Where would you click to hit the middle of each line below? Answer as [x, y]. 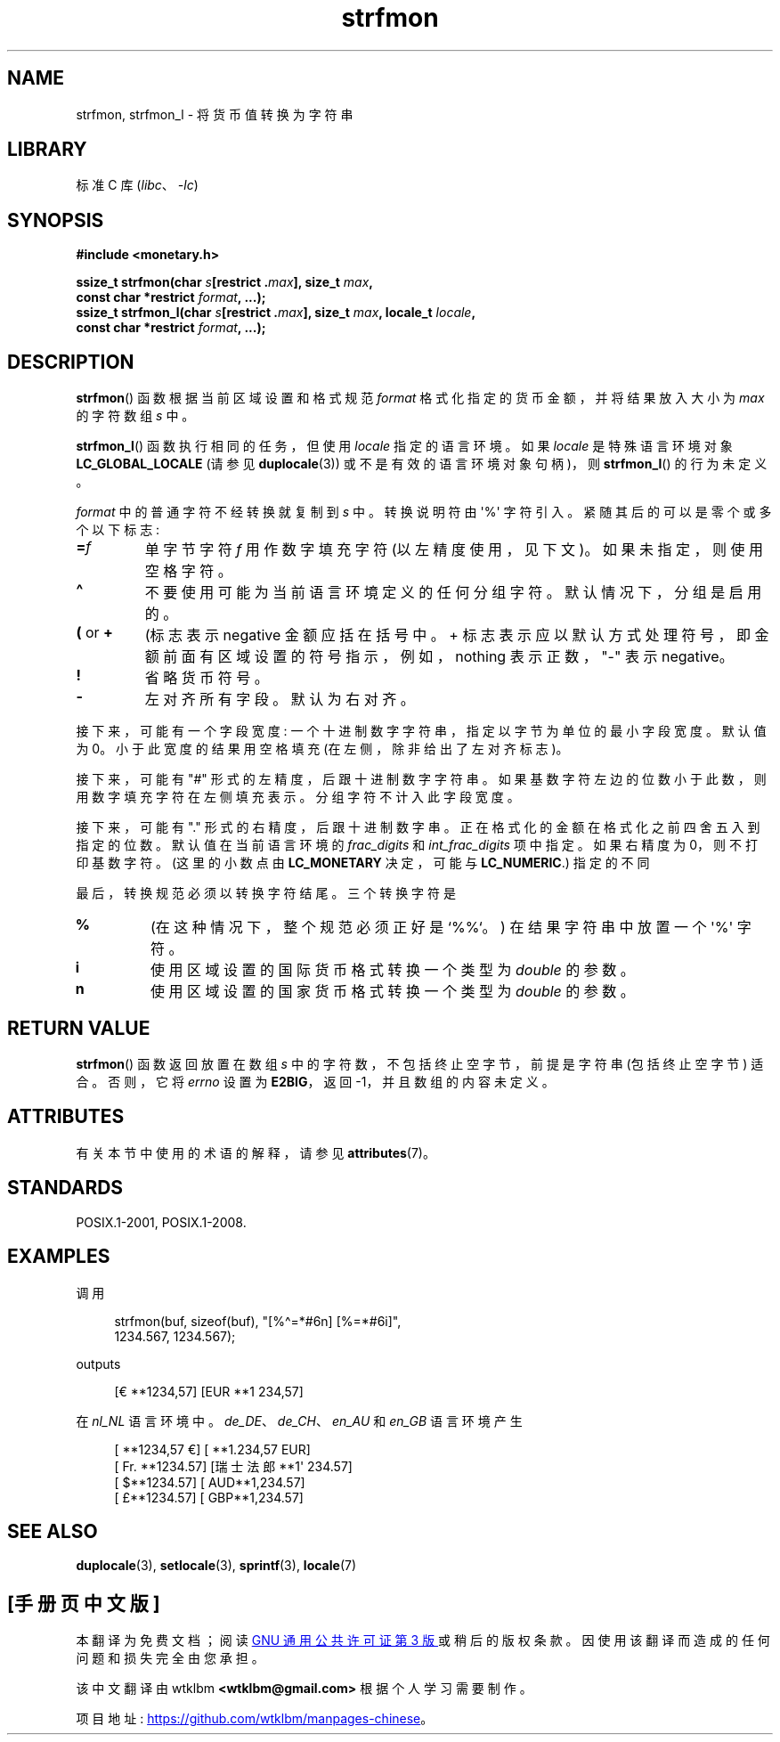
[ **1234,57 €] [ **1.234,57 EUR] [212, 1449]
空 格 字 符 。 [188, 571]
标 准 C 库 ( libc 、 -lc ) [137, 185]
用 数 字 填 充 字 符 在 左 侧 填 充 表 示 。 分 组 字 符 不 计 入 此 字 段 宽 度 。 [298, 797]
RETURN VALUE [79, 1028]
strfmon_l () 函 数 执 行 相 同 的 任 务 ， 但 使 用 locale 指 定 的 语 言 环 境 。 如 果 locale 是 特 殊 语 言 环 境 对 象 [404, 446]
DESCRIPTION [71, 362]
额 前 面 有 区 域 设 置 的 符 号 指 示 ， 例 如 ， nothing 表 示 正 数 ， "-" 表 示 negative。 [439, 657]
